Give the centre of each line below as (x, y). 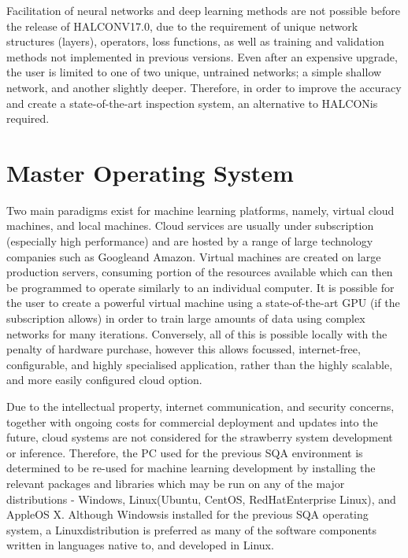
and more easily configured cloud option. (104, 380)
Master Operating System (150, 172)
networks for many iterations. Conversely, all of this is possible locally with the (197, 333)
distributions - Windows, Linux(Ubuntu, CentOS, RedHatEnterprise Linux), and (201, 499)
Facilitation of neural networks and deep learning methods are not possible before (204, 10)
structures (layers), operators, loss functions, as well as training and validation (195, 41)
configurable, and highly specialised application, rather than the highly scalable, (200, 364)
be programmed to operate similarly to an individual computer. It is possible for (200, 287)
